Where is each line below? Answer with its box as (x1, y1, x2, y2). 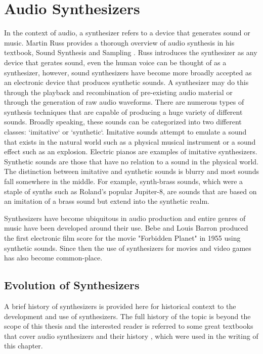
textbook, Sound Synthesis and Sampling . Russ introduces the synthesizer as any (4, 47, 257, 58)
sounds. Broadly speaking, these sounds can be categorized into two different (4, 116, 242, 127)
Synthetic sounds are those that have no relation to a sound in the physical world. (4, 156, 258, 166)
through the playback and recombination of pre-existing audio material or (4, 86, 233, 97)
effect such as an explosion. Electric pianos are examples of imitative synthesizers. (4, 146, 257, 157)
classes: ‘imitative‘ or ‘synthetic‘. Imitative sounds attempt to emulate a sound (4, 126, 247, 137)
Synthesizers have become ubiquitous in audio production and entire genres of (4, 212, 246, 223)
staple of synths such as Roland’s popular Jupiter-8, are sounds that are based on (4, 186, 257, 196)
